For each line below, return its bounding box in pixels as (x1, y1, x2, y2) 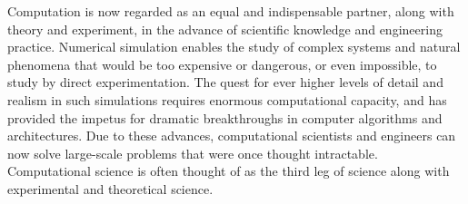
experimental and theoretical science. (7, 179, 214, 198)
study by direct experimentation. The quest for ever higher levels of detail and (7, 73, 443, 92)
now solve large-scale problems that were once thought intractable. (7, 143, 378, 162)
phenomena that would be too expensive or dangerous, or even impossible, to (7, 54, 437, 73)
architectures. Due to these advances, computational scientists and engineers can (7, 126, 456, 145)
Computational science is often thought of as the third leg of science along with (7, 161, 450, 180)
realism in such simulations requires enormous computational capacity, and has (7, 90, 447, 109)
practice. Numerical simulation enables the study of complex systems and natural (7, 37, 461, 56)
